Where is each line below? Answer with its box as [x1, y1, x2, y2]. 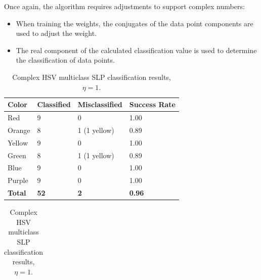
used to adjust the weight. [16, 28, 97, 38]
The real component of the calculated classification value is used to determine [16, 44, 257, 55]
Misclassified [77, 99, 122, 110]
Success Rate [129, 99, 176, 110]
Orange [8, 124, 30, 135]
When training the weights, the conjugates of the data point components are [16, 18, 253, 28]
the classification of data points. [16, 55, 115, 65]
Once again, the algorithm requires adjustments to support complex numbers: [4, 1, 245, 11]
